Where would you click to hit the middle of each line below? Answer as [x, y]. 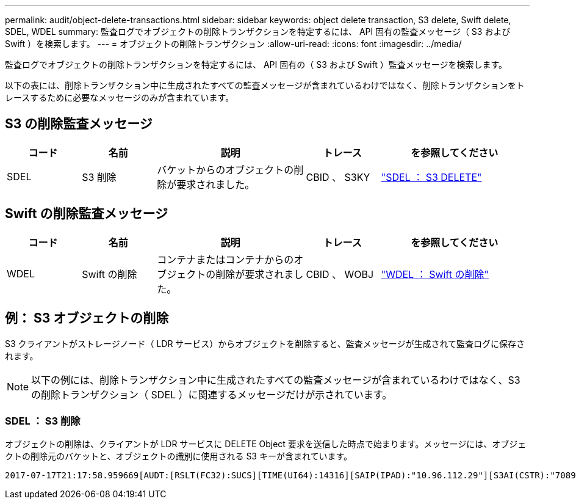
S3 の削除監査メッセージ [79, 124]
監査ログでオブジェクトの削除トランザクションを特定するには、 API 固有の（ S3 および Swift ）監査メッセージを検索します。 [256, 64]
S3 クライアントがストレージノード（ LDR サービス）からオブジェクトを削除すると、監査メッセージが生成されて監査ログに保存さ [265, 343]
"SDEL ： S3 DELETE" [431, 177]
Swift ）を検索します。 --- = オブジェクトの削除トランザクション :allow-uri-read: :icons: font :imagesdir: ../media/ [233, 44]
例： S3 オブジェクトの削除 [87, 318]
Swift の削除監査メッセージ [87, 214]
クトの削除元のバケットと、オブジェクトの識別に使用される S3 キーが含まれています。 [179, 456]
